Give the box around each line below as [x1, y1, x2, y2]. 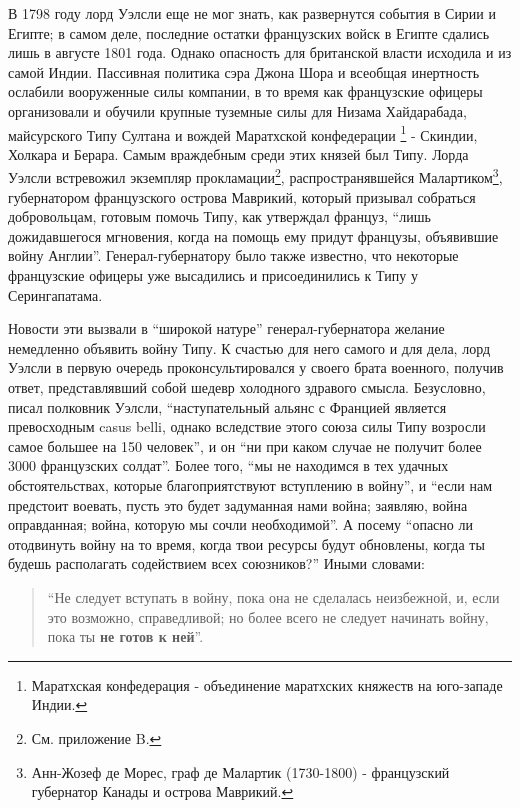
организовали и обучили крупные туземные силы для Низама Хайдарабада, [8, 100, 467, 121]
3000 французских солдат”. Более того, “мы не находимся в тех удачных [8, 455, 449, 476]
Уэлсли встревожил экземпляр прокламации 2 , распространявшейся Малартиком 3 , [8, 164, 503, 188]
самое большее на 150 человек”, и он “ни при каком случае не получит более [8, 435, 482, 456]
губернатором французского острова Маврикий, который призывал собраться [8, 186, 476, 207]
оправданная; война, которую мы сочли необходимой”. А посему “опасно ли [8, 514, 473, 535]
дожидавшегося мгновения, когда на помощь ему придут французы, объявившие [8, 225, 499, 246]
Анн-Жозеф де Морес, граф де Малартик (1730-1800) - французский [31, 761, 450, 782]
